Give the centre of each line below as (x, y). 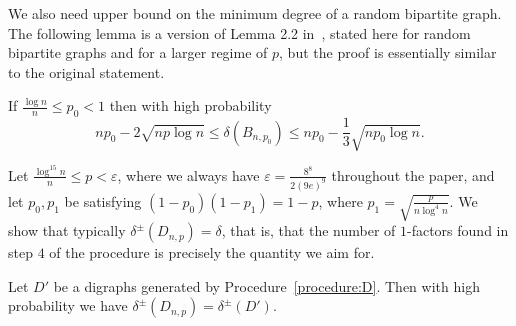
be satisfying (103, 200)
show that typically (67, 230)
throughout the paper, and (413, 174)
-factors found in (458, 230)
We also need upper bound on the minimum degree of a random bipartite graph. (255, 13)
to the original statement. (86, 71)
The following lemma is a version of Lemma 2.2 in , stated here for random (239, 32)
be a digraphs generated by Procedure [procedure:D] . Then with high (266, 285)
